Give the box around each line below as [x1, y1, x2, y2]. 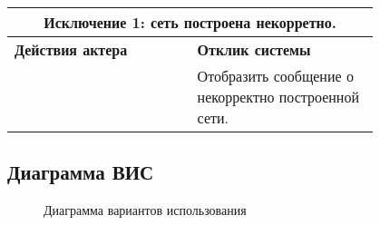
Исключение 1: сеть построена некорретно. [44, 12, 336, 33]
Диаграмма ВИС [7, 158, 154, 186]
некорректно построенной [197, 86, 359, 107]
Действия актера [15, 39, 128, 60]
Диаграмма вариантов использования [44, 201, 247, 220]
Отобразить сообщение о [197, 65, 354, 86]
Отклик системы [197, 39, 311, 60]
